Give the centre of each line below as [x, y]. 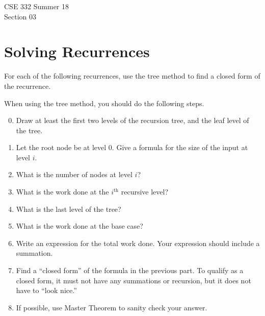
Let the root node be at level [61, 147]
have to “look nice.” [46, 290]
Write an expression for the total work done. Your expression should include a [138, 243]
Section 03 [20, 16]
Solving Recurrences [77, 51]
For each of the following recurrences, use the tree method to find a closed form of [132, 76]
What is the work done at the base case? [79, 226]
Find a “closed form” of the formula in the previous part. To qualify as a [130, 270]
